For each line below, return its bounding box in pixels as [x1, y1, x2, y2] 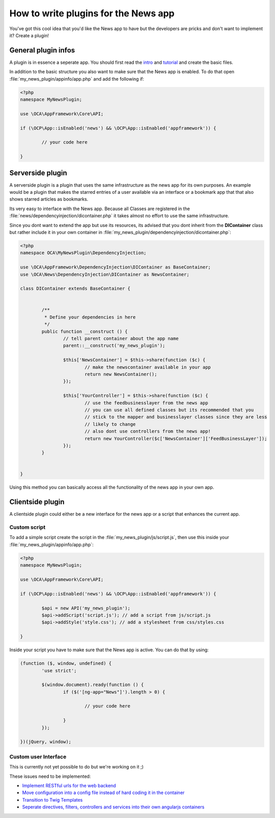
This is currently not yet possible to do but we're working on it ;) [9, 764, 144, 770]
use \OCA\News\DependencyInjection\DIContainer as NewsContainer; [20, 271, 189, 277]
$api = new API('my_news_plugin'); [41, 605, 131, 611]
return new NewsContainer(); [84, 371, 157, 377]
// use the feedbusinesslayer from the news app [84, 400, 208, 405]
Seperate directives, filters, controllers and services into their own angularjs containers [22, 804, 205, 810]
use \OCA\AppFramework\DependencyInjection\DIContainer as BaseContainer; [20, 264, 211, 270]
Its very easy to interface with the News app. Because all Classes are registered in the [9, 206, 190, 212]
